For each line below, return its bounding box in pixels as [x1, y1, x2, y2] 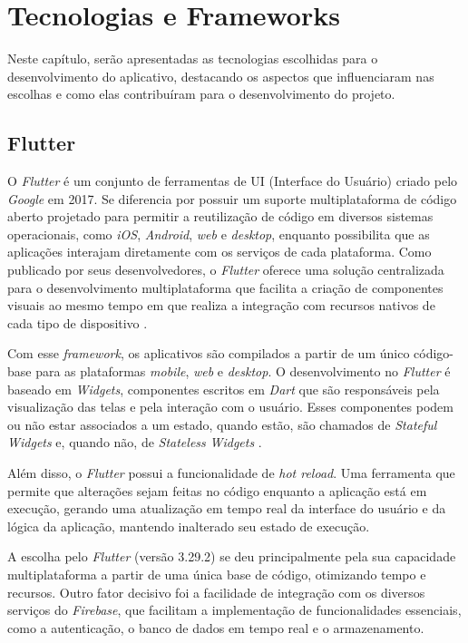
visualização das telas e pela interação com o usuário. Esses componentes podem [7, 397, 453, 416]
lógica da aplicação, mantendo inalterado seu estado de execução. [7, 516, 370, 535]
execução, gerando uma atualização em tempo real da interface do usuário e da [7, 499, 446, 518]
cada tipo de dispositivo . [7, 313, 148, 332]
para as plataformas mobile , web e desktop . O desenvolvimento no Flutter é [35, 362, 451, 381]
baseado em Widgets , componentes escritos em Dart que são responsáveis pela [7, 379, 440, 398]
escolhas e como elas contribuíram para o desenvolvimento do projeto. [7, 84, 395, 103]
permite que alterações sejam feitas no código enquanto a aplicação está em [7, 481, 427, 500]
